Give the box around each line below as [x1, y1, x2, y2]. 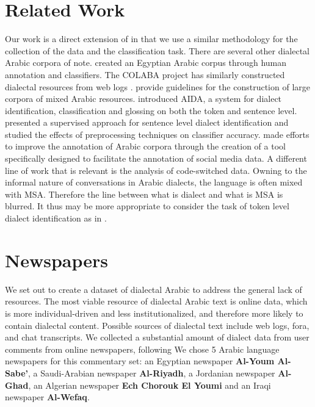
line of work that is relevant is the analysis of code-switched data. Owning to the [5, 164, 307, 176]
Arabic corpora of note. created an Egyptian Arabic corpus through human [5, 56, 287, 69]
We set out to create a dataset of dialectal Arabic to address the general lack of [5, 283, 302, 295]
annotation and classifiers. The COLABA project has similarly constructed [5, 68, 285, 81]
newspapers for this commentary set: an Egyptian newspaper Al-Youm [5, 355, 275, 367]
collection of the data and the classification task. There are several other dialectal [5, 44, 310, 57]
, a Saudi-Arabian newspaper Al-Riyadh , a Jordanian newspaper [28, 366, 275, 379]
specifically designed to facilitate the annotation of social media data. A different [5, 152, 307, 165]
